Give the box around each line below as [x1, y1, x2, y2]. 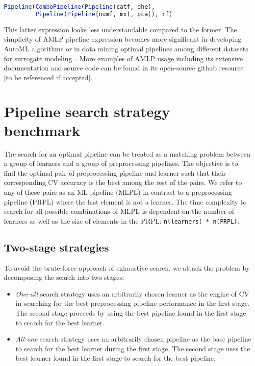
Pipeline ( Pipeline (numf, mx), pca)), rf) [35, 10, 173, 18]
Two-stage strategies [4, 239, 109, 254]
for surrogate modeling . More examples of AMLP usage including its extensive [4, 53, 243, 63]
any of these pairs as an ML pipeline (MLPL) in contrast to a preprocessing [4, 187, 232, 197]
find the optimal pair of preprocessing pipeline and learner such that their [4, 167, 226, 178]
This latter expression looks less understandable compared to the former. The [4, 24, 237, 34]
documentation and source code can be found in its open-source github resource [4, 63, 244, 73]
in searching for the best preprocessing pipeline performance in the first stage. [15, 298, 250, 308]
